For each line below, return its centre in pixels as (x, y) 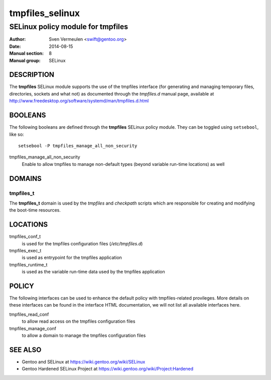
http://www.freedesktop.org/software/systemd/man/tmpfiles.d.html (79, 101)
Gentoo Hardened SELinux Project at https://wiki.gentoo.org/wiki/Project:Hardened (108, 369)
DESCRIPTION (32, 75)
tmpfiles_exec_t (25, 250)
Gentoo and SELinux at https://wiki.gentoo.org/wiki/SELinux (84, 361)
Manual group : (25, 60)
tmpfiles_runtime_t (28, 264)
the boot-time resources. (35, 210)
